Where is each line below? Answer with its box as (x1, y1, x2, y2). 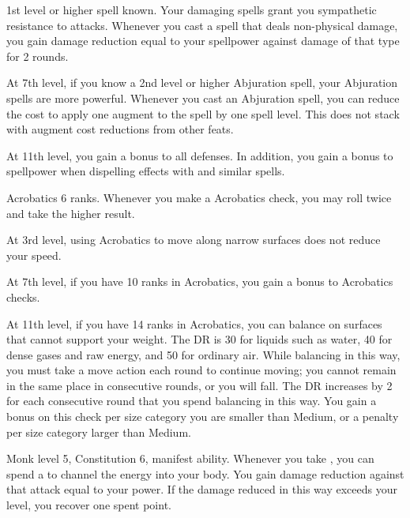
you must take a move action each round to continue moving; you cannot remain (6, 362, 397, 378)
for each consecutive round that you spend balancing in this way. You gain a (6, 392, 377, 409)
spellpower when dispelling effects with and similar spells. (6, 163, 285, 179)
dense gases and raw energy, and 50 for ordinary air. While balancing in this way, (6, 346, 401, 362)
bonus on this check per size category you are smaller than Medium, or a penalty (6, 408, 399, 425)
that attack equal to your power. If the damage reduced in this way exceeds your (6, 481, 397, 497)
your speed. (6, 246, 62, 263)
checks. (6, 288, 40, 305)
